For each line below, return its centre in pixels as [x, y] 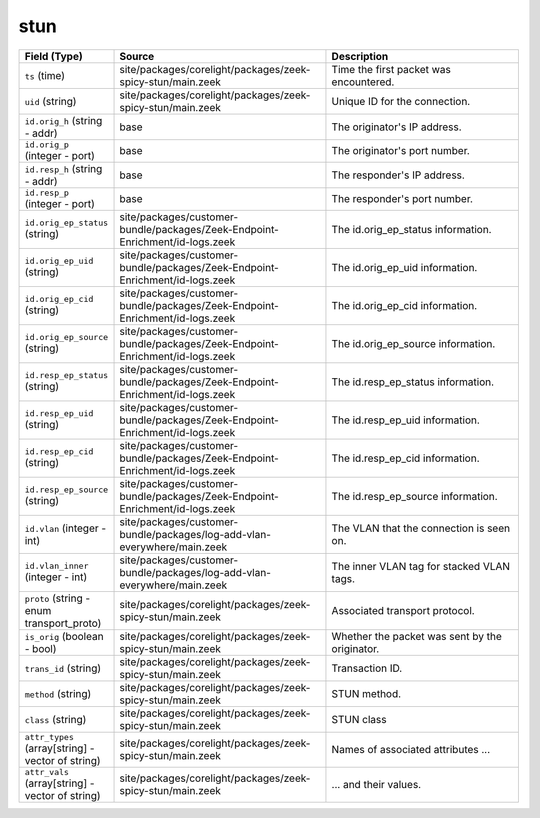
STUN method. [366, 693]
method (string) [58, 693]
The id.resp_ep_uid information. [405, 420]
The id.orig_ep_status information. [411, 229]
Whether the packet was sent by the [416, 636]
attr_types [49, 736]
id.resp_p [47, 192]
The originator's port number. [400, 151]
